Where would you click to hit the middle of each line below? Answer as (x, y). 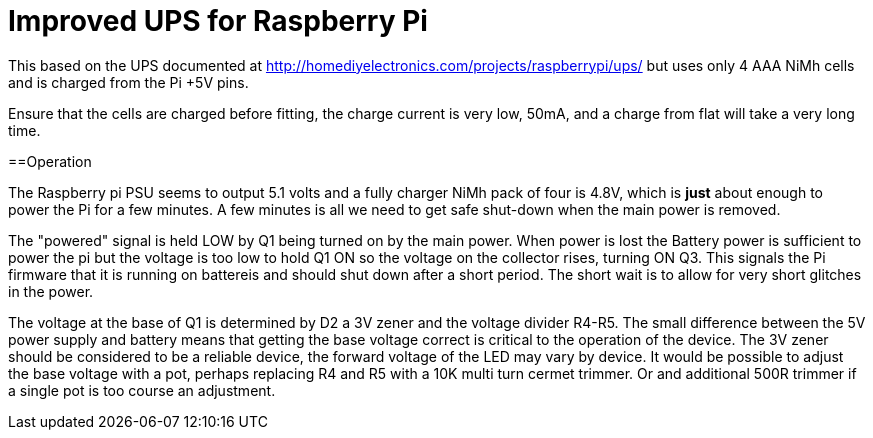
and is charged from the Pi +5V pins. (128, 82)
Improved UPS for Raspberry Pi (218, 21)
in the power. (51, 291)
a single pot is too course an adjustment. (142, 390)
